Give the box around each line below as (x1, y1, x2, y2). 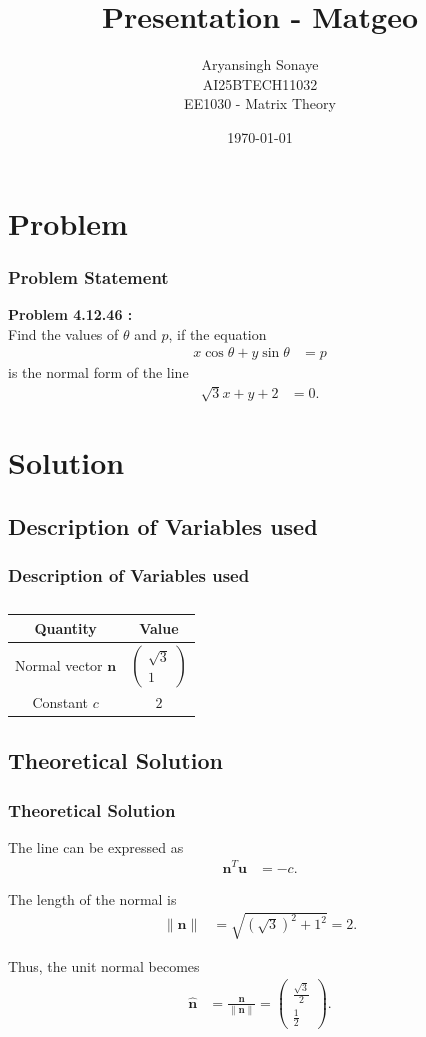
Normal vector (15, 655, 103, 676)
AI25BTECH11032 (202, 73, 318, 94)
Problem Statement (8, 264, 169, 289)
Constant (32, 691, 89, 712)
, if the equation (168, 323, 267, 344)
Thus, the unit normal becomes (8, 955, 200, 976)
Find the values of (8, 323, 119, 344)
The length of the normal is (8, 888, 177, 909)
